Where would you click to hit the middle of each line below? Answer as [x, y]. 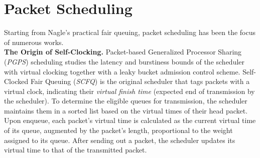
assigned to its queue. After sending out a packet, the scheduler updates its [120, 140]
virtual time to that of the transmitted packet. [76, 150]
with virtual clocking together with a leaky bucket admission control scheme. [122, 71]
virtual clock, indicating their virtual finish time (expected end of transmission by [129, 91]
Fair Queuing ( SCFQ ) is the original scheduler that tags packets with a [140, 81]
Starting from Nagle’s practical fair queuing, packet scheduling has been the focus [130, 32]
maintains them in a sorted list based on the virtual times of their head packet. [126, 110]
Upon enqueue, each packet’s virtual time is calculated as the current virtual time [130, 120]
